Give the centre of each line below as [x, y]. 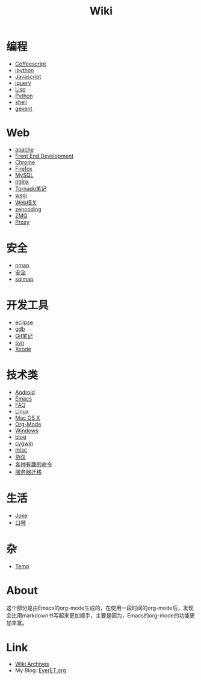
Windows [26, 430]
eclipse [24, 322]
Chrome [25, 162]
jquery [23, 83]
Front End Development [44, 156]
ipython [24, 70]
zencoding [28, 209]
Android [25, 392]
